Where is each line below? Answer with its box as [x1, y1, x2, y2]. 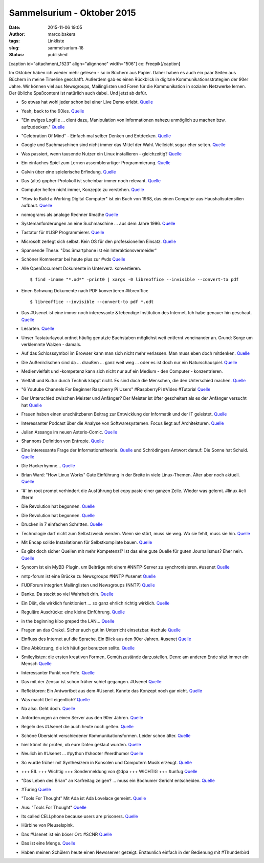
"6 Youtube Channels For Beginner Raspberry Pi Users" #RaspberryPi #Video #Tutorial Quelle [21, 386, 211, 392]
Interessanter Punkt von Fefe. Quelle [21, 669, 95, 675]
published [47, 52, 68, 58]
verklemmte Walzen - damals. [21, 342, 82, 347]
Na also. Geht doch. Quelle [21, 706, 76, 712]
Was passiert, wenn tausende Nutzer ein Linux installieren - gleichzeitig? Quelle [21, 151, 182, 156]
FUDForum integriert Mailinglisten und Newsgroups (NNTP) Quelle [21, 582, 155, 588]
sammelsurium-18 [47, 44, 84, 51]
